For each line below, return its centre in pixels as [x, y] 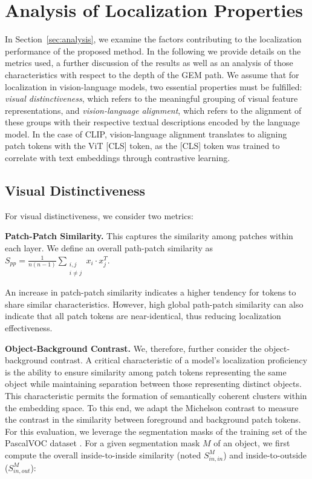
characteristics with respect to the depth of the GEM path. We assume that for [152, 74]
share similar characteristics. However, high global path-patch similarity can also [154, 304]
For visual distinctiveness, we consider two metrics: [99, 215]
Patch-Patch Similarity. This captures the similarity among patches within [149, 236]
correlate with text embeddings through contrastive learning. [118, 158]
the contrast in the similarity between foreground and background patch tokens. [153, 419]
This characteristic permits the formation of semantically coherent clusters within [156, 396]
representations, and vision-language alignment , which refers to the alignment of [153, 110]
